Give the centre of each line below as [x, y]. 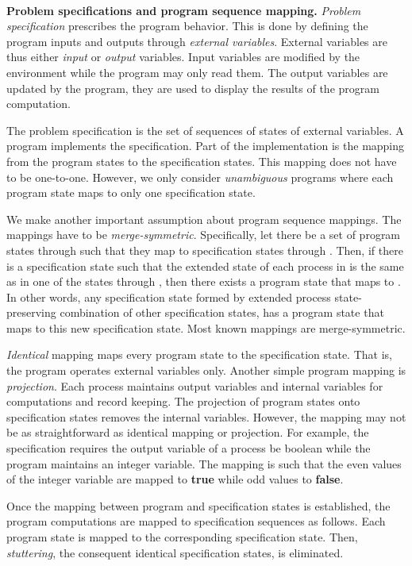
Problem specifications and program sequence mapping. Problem [184, 10]
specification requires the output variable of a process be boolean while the [189, 448]
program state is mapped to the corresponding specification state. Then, [182, 537]
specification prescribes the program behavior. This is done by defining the [187, 26]
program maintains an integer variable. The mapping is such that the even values [204, 463]
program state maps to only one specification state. [131, 193]
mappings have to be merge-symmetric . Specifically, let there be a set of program [204, 235]
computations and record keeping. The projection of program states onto [183, 401]
